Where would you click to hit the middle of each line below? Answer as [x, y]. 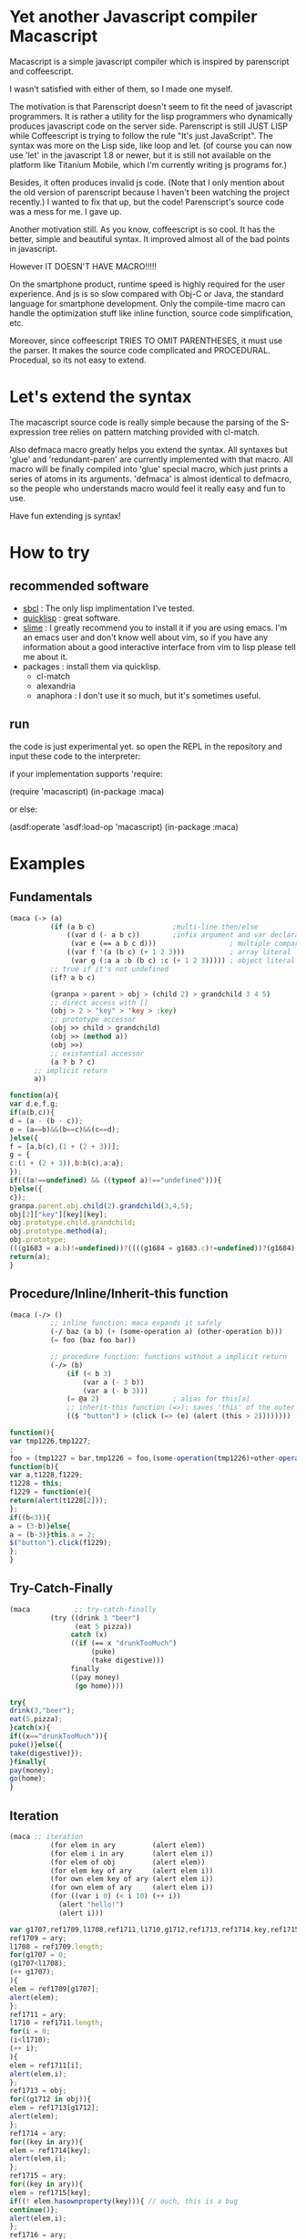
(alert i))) [81, 1913]
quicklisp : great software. [71, 617]
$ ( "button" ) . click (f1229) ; [61, 1543]
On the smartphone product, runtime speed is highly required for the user [147, 284]
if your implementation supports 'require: [86, 773]
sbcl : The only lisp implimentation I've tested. [108, 608]
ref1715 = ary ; [38, 2176]
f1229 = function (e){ [51, 1492]
